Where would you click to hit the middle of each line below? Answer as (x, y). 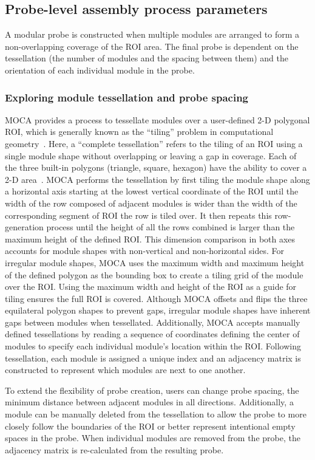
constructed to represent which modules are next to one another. (125, 370)
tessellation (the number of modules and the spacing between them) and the (147, 58)
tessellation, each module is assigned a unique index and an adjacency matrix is (153, 358)
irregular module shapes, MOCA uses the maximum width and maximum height (155, 262)
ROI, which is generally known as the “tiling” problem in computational (139, 132)
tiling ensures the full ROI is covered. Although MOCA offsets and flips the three (156, 298)
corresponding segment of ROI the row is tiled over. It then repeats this (138, 215)
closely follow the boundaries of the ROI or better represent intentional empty (150, 426)
